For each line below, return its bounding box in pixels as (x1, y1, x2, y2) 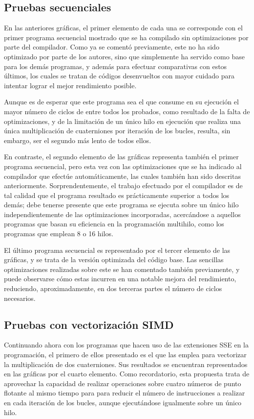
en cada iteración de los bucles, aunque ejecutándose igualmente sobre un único (4, 397, 242, 407)
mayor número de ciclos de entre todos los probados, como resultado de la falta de (4, 106, 250, 116)
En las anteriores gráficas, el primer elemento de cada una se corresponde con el (4, 23, 243, 33)
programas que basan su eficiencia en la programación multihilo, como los (4, 219, 224, 229)
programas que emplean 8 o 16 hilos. (4, 228, 113, 239)
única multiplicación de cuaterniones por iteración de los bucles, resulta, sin (4, 125, 231, 136)
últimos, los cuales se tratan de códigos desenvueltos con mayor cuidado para (4, 71, 234, 81)
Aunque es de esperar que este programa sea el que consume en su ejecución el (4, 97, 239, 107)
